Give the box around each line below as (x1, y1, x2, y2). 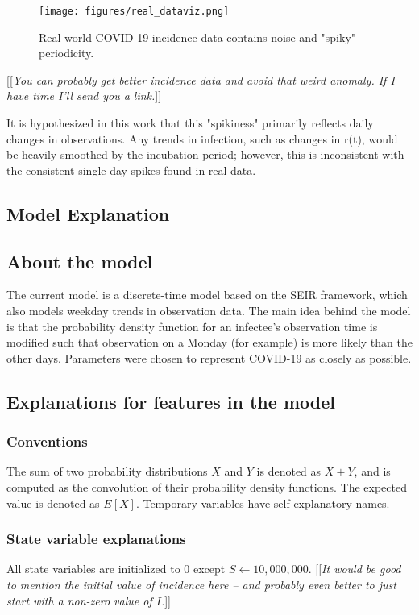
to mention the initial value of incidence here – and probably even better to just (6, 576, 396, 592)
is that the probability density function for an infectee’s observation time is (6, 318, 378, 335)
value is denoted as (6, 494, 100, 511)
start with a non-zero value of (6, 592, 152, 609)
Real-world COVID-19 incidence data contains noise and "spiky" (39, 28, 356, 45)
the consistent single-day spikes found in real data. (6, 161, 256, 178)
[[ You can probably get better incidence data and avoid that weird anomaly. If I (6, 71, 395, 88)
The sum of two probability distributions (6, 463, 208, 480)
